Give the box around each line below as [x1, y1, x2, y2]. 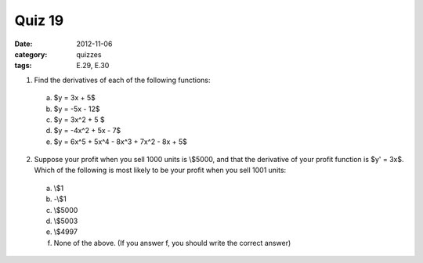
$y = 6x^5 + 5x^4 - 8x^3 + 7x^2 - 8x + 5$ [53, 137, 188, 146]
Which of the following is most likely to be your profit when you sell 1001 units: [34, 165, 287, 175]
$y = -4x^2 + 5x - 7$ [53, 126, 121, 135]
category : [14, 49, 48, 59]
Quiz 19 [14, 12, 64, 29]
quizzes [76, 49, 102, 59]
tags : [14, 61, 32, 70]
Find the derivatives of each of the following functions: [34, 75, 211, 85]
